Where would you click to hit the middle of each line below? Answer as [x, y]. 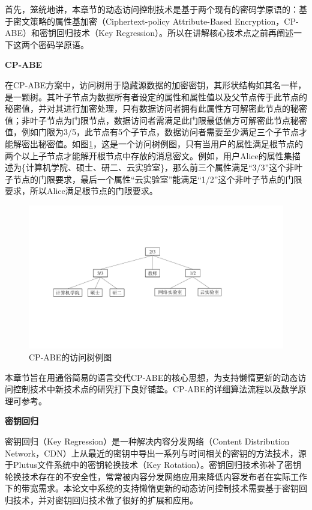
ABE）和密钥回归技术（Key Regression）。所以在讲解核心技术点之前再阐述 [149, 33]
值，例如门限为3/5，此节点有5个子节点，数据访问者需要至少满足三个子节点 [152, 132]
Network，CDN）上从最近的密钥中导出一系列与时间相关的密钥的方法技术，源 [156, 453]
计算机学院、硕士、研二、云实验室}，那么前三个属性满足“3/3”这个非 [160, 167]
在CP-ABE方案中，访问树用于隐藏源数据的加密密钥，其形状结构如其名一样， [156, 84]
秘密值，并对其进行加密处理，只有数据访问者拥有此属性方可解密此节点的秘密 [156, 108]
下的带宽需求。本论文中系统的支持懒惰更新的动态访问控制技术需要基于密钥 [152, 488]
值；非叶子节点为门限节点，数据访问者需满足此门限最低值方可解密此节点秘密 [156, 120]
